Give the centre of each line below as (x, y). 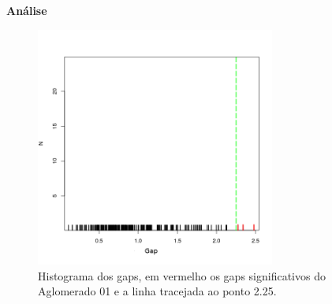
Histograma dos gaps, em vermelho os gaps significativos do (182, 275)
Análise (27, 10)
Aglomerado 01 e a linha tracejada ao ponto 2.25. (157, 291)
